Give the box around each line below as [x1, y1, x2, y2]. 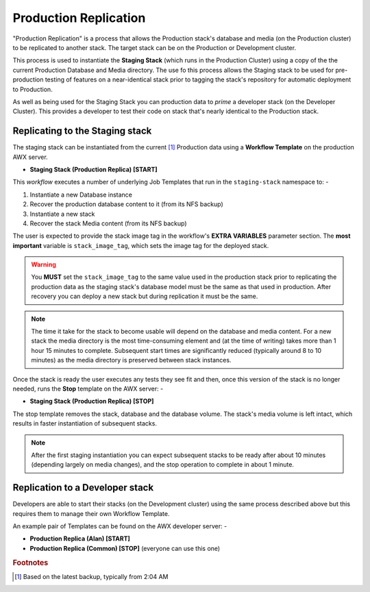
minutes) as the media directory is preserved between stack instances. [31, 356, 232, 365]
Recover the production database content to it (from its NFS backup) [29, 200, 224, 208]
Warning [31, 260, 56, 269]
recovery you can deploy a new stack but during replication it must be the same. [31, 292, 258, 301]
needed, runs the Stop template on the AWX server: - [12, 384, 164, 393]
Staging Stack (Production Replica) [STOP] [29, 397, 154, 406]
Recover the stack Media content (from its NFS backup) [29, 219, 188, 227]
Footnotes [12, 558, 49, 567]
